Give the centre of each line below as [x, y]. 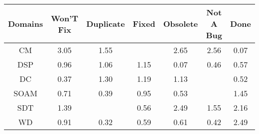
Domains [26, 24]
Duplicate [106, 24]
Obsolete [181, 24]
